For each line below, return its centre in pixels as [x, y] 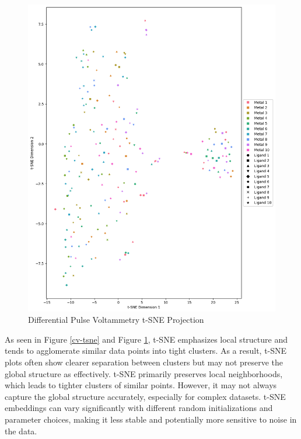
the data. [21, 431]
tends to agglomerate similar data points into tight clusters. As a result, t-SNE [146, 351]
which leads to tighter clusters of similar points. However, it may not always [141, 385]
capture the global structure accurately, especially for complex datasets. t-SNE [145, 396]
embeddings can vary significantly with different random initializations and [139, 408]
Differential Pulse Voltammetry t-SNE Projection [116, 320]
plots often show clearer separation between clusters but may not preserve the [144, 362]
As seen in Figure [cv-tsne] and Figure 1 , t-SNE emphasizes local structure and [146, 339]
